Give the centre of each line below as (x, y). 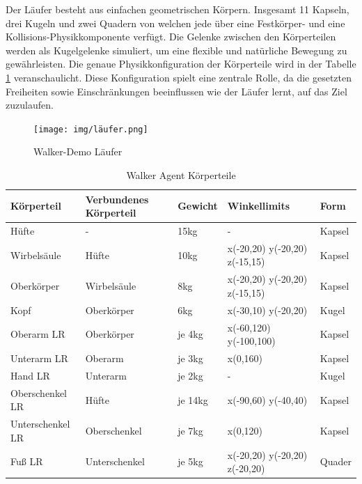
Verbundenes (117, 199)
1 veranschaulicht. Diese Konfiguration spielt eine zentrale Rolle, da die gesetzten (179, 77)
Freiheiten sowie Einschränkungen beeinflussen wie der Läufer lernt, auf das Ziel (176, 91)
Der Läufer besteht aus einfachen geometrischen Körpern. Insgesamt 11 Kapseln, (178, 9)
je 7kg (190, 430)
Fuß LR (27, 461)
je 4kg (190, 334)
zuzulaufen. (30, 105)
